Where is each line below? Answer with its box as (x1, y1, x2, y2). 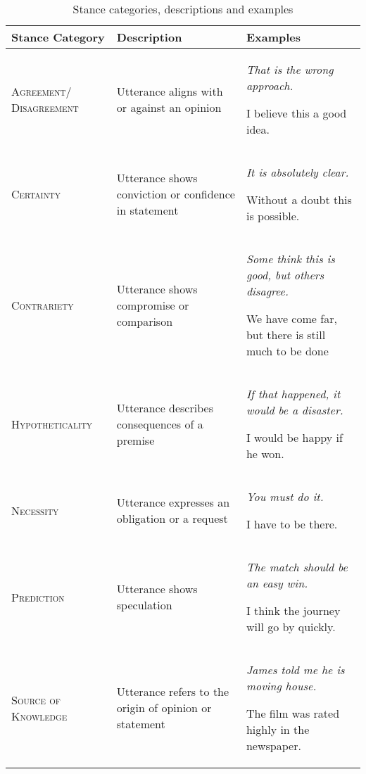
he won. (246, 445, 284, 462)
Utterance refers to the (116, 683, 229, 699)
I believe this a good (246, 105, 347, 121)
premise (116, 431, 155, 448)
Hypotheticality (11, 415, 93, 432)
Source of (11, 691, 61, 708)
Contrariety (11, 296, 74, 313)
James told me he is (246, 661, 345, 678)
